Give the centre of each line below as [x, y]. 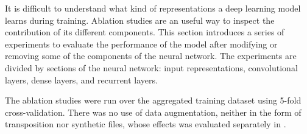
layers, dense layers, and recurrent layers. [81, 79]
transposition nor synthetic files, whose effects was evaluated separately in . [146, 124]
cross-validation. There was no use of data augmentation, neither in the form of [153, 112]
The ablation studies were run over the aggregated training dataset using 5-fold [153, 100]
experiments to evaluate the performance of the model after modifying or [141, 44]
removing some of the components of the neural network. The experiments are [151, 56]
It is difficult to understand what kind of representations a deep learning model [153, 8]
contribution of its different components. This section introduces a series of [145, 32]
